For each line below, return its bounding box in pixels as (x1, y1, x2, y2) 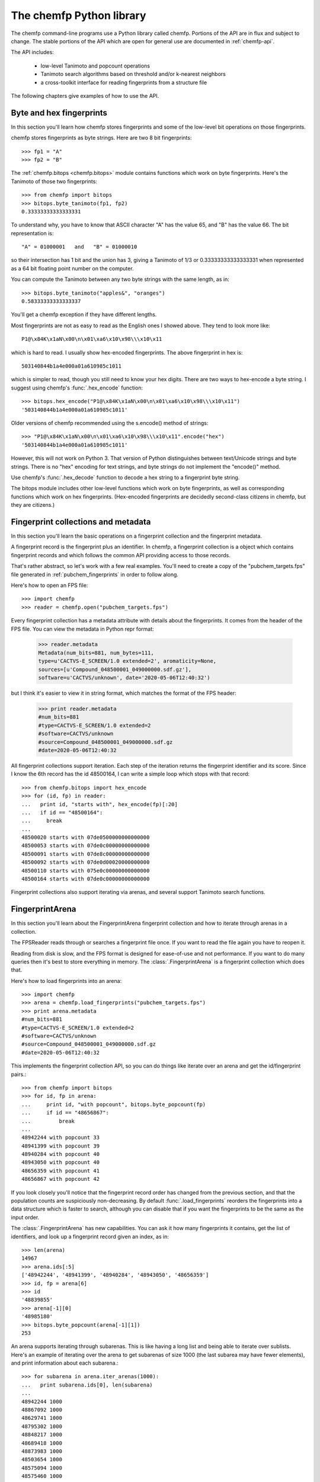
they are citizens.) (11, 502, 55, 509)
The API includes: (11, 49, 55, 56)
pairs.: (11, 1071, 27, 1078)
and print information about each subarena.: (11, 1359, 119, 1366)
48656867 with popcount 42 (21, 1176, 100, 1183)
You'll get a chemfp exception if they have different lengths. (11, 311, 157, 318)
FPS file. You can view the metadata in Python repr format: (11, 625, 154, 633)
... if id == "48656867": (21, 1109, 110, 1116)
